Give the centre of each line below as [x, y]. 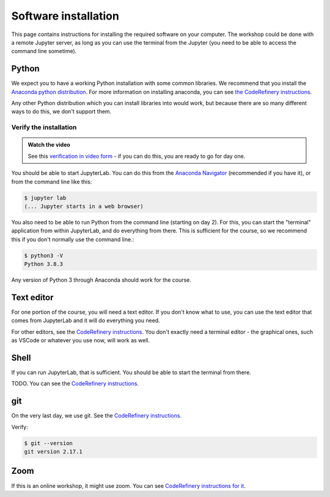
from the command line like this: [52, 182]
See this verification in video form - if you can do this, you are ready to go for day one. [137, 156]
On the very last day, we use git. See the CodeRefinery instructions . [97, 416]
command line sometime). [44, 51]
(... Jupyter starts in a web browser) [84, 206]
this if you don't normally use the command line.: [73, 239]
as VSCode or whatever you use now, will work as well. [81, 341]
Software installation [65, 16]
